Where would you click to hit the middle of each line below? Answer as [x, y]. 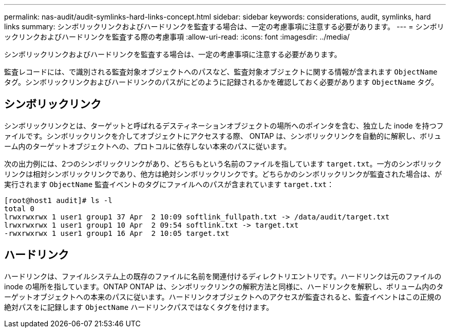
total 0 [20, 208]
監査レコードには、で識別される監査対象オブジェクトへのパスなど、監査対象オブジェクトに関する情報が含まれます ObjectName [221, 72]
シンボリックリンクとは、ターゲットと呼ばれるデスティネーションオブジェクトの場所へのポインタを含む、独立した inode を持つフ [224, 125]
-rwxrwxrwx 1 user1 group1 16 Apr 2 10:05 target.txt [117, 233]
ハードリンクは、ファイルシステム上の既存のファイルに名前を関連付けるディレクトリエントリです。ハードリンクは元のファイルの [223, 276]
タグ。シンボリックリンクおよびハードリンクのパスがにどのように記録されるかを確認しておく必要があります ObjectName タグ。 [221, 82]
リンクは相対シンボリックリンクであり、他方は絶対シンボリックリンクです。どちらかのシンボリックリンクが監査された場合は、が [223, 174]
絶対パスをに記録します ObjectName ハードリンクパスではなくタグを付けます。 [139, 307]
